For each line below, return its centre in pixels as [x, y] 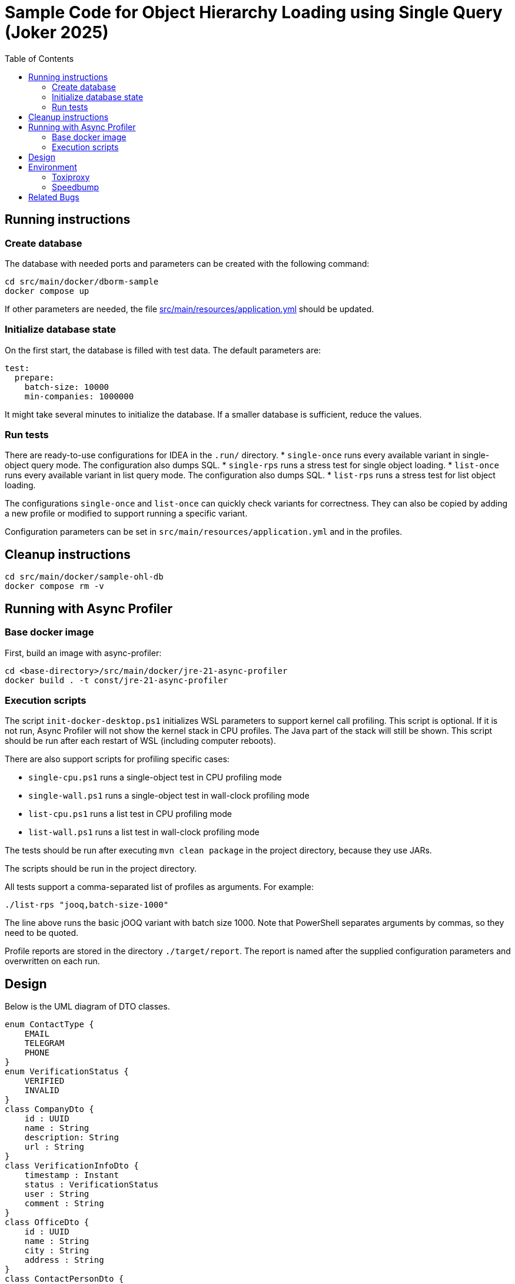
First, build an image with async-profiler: [83, 653]
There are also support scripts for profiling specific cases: [117, 759]
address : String [64, 1260]
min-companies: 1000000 [79, 396]
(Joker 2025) [57, 32]
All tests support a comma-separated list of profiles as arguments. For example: [159, 887]
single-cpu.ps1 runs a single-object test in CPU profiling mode [155, 777]
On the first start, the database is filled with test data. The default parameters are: [163, 350]
